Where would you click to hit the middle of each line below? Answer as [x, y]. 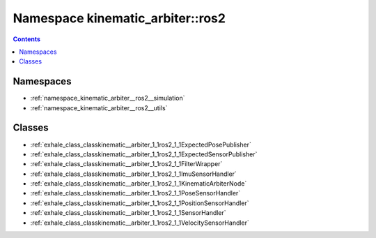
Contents [27, 39]
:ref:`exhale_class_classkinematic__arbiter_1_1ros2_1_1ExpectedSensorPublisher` [144, 154]
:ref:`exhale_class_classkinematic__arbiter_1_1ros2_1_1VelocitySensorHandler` [140, 223]
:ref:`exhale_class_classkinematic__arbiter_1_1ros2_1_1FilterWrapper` [126, 164]
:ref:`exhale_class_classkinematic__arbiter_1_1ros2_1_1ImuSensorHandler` [133, 174]
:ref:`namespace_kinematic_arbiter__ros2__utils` [99, 107]
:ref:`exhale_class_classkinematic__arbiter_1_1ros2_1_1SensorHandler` [128, 213]
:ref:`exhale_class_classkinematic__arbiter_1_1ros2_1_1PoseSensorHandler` [135, 193]
